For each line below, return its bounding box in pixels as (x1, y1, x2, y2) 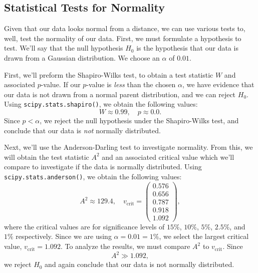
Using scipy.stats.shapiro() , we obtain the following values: (4, 99, 198, 109)
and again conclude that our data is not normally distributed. (45, 259, 234, 269)
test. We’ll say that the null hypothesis (4, 43, 123, 53)
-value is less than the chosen (86, 79, 176, 90)
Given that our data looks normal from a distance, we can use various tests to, (4, 23, 245, 34)
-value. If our (41, 79, 81, 90)
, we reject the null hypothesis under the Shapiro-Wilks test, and (40, 115, 239, 126)
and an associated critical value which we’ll (102, 151, 234, 162)
